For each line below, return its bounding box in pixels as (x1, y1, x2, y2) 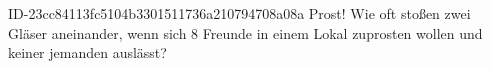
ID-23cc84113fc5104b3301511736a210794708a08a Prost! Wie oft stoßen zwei (8, 3, 471, 23)
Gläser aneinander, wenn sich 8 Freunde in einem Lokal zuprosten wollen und (8, 22, 483, 43)
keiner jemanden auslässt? (8, 42, 167, 63)
